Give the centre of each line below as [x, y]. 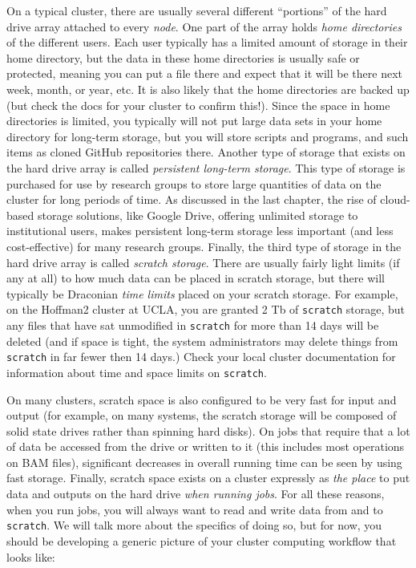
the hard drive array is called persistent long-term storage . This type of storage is [206, 167]
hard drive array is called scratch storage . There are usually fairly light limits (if [203, 262]
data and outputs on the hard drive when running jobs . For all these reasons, [196, 494]
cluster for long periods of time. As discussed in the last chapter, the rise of [192, 199]
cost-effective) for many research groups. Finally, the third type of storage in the [204, 246]
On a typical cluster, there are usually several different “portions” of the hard [197, 10]
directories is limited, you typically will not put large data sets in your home [194, 121]
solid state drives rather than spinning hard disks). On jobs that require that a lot [208, 430]
